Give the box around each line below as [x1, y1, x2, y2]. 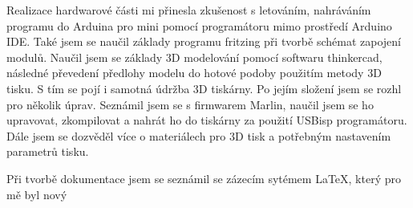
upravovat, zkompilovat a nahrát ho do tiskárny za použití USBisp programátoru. [6, 112, 407, 128]
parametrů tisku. [6, 143, 89, 160]
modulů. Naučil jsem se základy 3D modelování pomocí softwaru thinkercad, [6, 48, 383, 65]
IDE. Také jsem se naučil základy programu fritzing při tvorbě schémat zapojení [6, 33, 401, 50]
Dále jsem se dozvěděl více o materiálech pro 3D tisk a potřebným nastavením [6, 127, 391, 144]
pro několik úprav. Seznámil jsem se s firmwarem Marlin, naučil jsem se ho [6, 96, 374, 112]
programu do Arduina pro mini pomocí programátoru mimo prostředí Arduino [6, 17, 392, 34]
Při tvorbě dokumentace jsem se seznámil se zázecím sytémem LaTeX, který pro [6, 169, 401, 186]
